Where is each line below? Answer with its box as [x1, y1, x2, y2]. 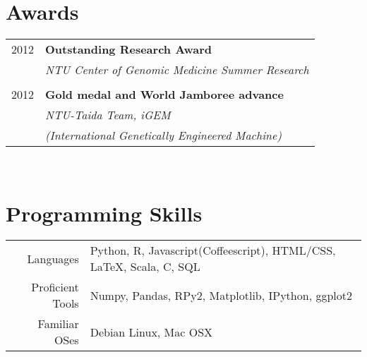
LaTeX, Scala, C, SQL [90, 258, 200, 275]
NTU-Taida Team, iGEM [45, 106, 171, 123]
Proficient [31, 279, 79, 296]
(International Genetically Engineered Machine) [45, 126, 282, 143]
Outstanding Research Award [45, 40, 212, 57]
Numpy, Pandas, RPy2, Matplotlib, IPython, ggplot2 [90, 286, 352, 303]
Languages [27, 250, 79, 267]
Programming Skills [6, 198, 203, 227]
